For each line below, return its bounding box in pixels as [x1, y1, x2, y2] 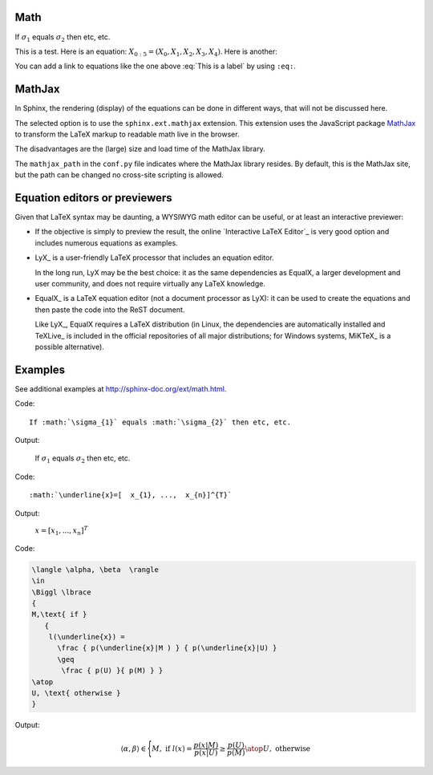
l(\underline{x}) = [48, 632, 126, 642]
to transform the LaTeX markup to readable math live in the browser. [14, 129, 240, 139]
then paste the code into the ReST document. [34, 305, 185, 314]
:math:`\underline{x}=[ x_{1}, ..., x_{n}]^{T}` [29, 490, 233, 500]
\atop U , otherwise [245, 744, 311, 753]
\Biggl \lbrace [31, 587, 91, 597]
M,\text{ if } [31, 610, 87, 619]
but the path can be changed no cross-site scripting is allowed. [14, 170, 224, 180]
